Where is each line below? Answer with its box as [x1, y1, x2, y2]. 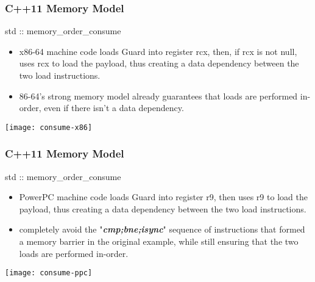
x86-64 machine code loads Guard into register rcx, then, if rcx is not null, [19, 45, 297, 57]
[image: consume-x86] [5, 123, 93, 132]
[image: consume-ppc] [5, 269, 93, 278]
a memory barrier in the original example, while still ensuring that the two [19, 235, 299, 248]
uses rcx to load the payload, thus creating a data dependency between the [19, 57, 299, 70]
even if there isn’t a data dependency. [44, 101, 184, 114]
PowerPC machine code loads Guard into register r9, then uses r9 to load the [19, 190, 308, 203]
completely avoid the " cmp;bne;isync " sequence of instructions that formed [19, 223, 305, 236]
